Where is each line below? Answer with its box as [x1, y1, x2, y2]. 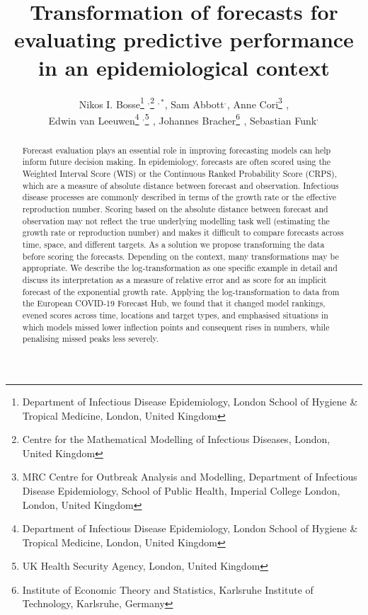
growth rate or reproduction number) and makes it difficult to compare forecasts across [22, 226, 344, 238]
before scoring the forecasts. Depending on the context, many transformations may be [22, 250, 339, 262]
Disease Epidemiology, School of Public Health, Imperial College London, [22, 483, 340, 498]
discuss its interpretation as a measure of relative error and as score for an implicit [22, 274, 327, 286]
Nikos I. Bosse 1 [79, 94, 144, 111]
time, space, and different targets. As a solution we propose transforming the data [22, 238, 325, 251]
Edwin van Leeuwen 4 [48, 110, 139, 127]
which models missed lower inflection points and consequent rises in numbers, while [22, 321, 330, 333]
